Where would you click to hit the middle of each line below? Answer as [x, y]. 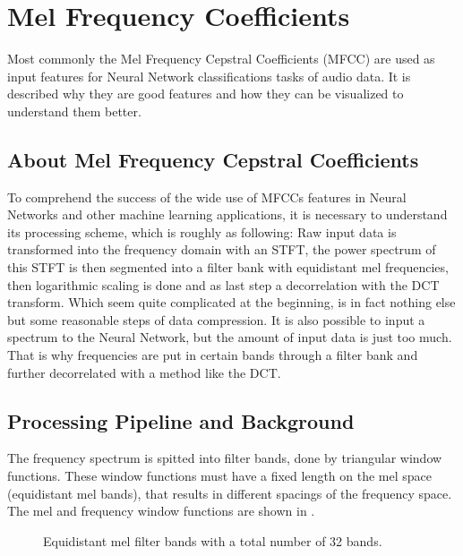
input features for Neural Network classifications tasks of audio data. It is [209, 76]
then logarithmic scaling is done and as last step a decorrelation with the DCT [223, 284]
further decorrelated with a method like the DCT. [144, 372]
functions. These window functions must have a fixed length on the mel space [220, 476]
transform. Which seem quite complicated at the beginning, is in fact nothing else [231, 302]
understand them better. [74, 111]
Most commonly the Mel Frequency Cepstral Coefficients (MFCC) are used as [221, 59]
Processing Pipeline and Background [181, 420]
